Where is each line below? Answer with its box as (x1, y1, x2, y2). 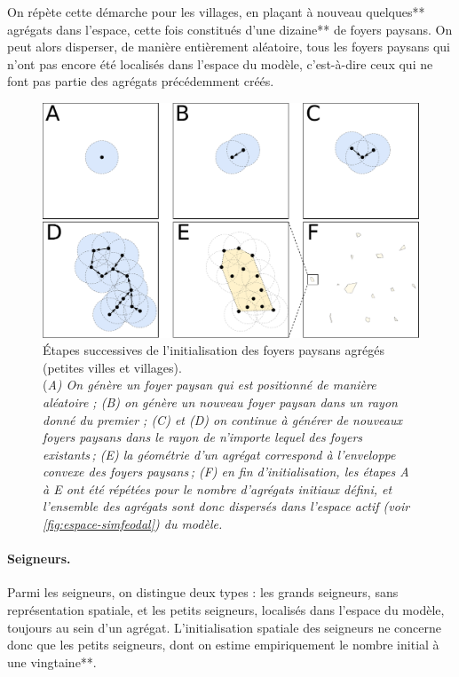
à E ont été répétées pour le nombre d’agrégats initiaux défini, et (43, 479, 392, 498)
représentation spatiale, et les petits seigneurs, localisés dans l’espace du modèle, (7, 601, 445, 619)
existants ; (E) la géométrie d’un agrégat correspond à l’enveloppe (43, 445, 396, 463)
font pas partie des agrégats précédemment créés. (7, 72, 274, 91)
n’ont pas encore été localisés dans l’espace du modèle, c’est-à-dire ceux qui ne (7, 54, 433, 73)
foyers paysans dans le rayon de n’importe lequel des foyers (43, 428, 363, 446)
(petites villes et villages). (43, 358, 182, 376)
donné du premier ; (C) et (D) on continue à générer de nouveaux (43, 410, 402, 429)
